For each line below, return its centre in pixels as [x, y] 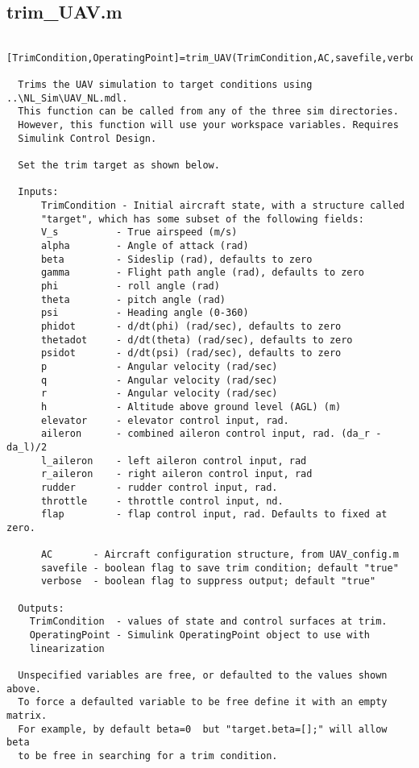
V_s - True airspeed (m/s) [139, 232]
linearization [67, 648]
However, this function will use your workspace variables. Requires [208, 125]
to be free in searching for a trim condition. [148, 756]
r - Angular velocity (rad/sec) [159, 394]
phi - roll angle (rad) [130, 286]
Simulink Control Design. [87, 138]
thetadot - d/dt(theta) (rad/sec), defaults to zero [197, 340]
